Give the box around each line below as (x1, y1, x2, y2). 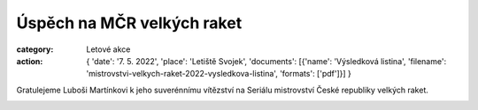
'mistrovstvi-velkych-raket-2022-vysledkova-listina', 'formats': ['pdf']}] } (86, 69, 351, 79)
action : (16, 55, 43, 66)
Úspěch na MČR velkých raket (16, 13, 243, 33)
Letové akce (86, 44, 131, 55)
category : (16, 44, 54, 55)
